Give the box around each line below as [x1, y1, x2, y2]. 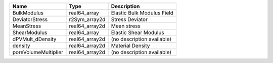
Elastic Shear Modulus [111, 29, 164, 36]
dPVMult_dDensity [12, 35, 57, 42]
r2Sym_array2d [69, 16, 106, 22]
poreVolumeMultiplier [12, 49, 63, 55]
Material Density [111, 42, 150, 49]
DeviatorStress [12, 16, 48, 22]
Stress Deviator [111, 16, 148, 22]
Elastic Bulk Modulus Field [111, 9, 174, 16]
